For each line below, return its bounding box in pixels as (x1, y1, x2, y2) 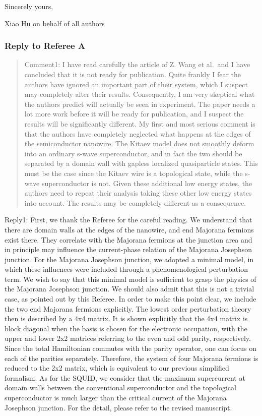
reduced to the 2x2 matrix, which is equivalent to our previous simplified (5, 363, 229, 373)
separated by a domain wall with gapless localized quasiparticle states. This (24, 158, 258, 168)
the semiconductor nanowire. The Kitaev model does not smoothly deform (24, 138, 254, 149)
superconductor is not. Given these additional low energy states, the (41, 177, 252, 188)
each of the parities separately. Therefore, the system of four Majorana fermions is (5, 352, 258, 363)
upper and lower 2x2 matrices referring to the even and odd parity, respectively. (5, 333, 251, 343)
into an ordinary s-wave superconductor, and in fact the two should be (24, 148, 242, 158)
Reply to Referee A (5, 39, 86, 52)
